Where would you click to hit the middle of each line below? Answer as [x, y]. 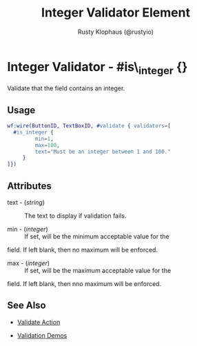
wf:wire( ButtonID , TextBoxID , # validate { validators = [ [89, 126]
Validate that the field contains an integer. [66, 88]
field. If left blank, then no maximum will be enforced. [83, 250]
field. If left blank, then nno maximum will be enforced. [84, 284]
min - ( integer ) [28, 230]
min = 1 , [44, 139]
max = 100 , [47, 145]
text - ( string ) [26, 203]
